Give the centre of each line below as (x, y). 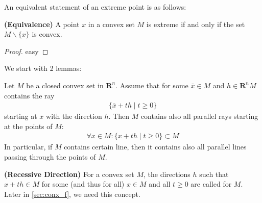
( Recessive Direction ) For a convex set (69, 174)
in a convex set (111, 24)
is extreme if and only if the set (196, 24)
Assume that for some (154, 85)
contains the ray (29, 95)
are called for (211, 184)
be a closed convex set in (65, 85)
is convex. (47, 34)
